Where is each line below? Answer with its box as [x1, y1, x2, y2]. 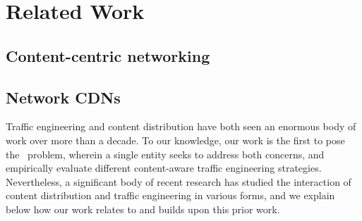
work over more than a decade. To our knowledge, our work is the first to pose [6, 132, 345, 147]
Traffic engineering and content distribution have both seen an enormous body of [6, 119, 356, 134]
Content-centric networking [6, 44, 210, 66]
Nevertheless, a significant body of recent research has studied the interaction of [6, 174, 351, 189]
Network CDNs [6, 86, 121, 108]
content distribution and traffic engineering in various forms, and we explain [6, 188, 335, 203]
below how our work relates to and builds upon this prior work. [6, 201, 280, 216]
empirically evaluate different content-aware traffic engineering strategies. [6, 160, 322, 175]
